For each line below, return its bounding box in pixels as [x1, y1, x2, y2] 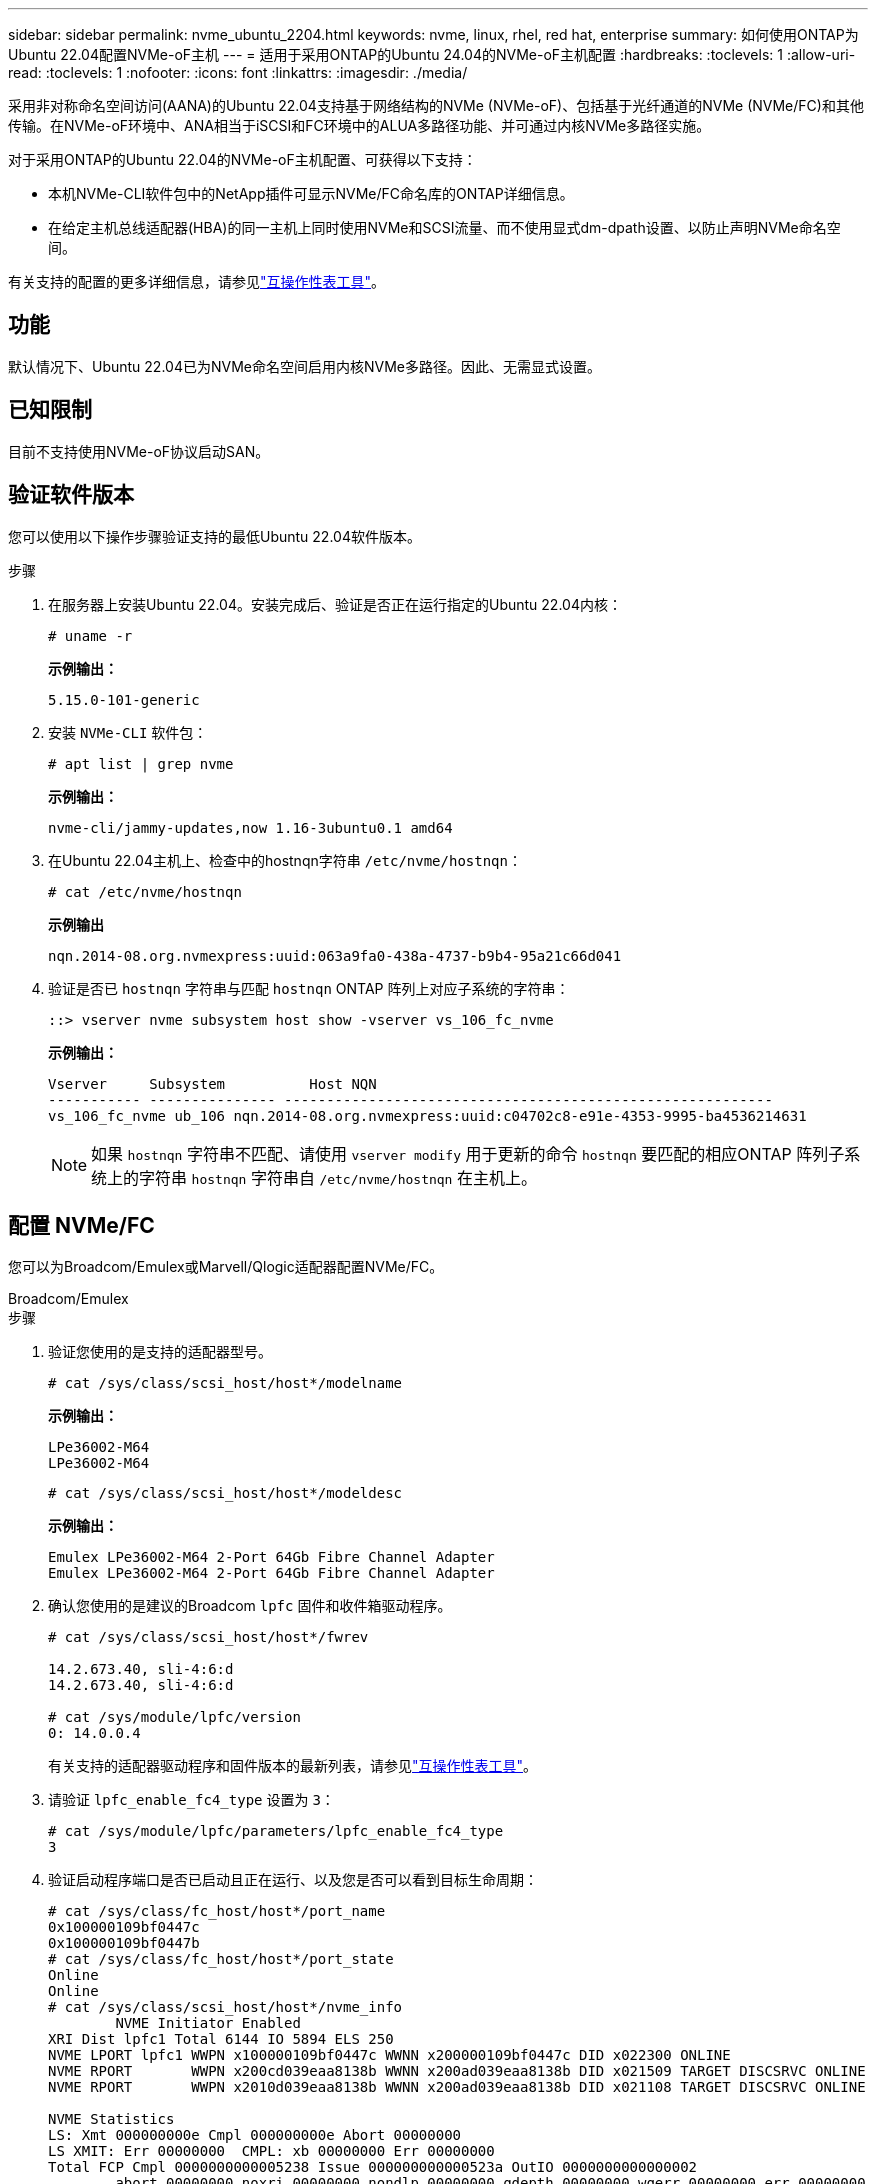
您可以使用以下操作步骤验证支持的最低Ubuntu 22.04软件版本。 [8, 527, 421, 545]
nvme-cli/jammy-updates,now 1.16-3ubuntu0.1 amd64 [48, 819, 453, 836]
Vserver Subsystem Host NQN [48, 1075, 377, 1092]
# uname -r [48, 627, 133, 644]
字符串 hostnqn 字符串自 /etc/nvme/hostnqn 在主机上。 [139, 1167, 537, 1188]
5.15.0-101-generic [48, 691, 200, 708]
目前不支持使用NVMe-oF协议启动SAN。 [8, 442, 270, 460]
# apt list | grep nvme [48, 755, 234, 772]
